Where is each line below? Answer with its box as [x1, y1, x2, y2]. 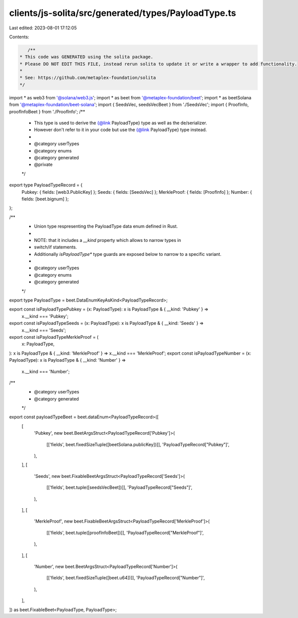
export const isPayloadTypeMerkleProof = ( [9, 334, 99, 340]
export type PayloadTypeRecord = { [9, 182, 83, 188]
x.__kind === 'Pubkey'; [21, 313, 69, 319]
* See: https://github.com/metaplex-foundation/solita [19, 75, 156, 80]
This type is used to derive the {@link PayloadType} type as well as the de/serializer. [34, 120, 207, 126]
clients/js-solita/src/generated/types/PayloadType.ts [9, 7, 236, 18]
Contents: [9, 34, 29, 40]
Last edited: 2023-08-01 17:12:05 [9, 25, 77, 31]
